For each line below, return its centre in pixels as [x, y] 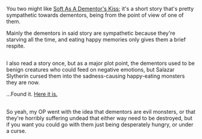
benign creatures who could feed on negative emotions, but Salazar [90, 70]
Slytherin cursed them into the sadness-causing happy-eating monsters [96, 76]
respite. [16, 46]
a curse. [16, 131]
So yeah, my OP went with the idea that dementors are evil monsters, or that [101, 111]
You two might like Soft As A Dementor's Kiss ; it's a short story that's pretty [100, 9]
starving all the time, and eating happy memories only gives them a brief [96, 39]
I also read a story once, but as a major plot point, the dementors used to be [100, 63]
